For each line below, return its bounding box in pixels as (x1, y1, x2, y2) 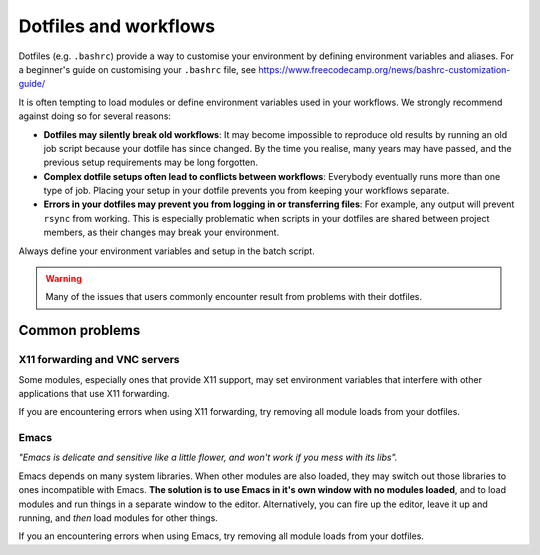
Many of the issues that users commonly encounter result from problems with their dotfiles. (45, 291, 423, 303)
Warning (45, 273, 82, 285)
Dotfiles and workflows (18, 15, 215, 37)
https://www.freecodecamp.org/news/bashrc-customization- (258, 63, 511, 75)
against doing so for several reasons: (18, 110, 172, 122)
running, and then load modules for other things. (18, 512, 219, 524)
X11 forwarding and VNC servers (18, 353, 180, 367)
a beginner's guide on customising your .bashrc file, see (18, 63, 257, 75)
